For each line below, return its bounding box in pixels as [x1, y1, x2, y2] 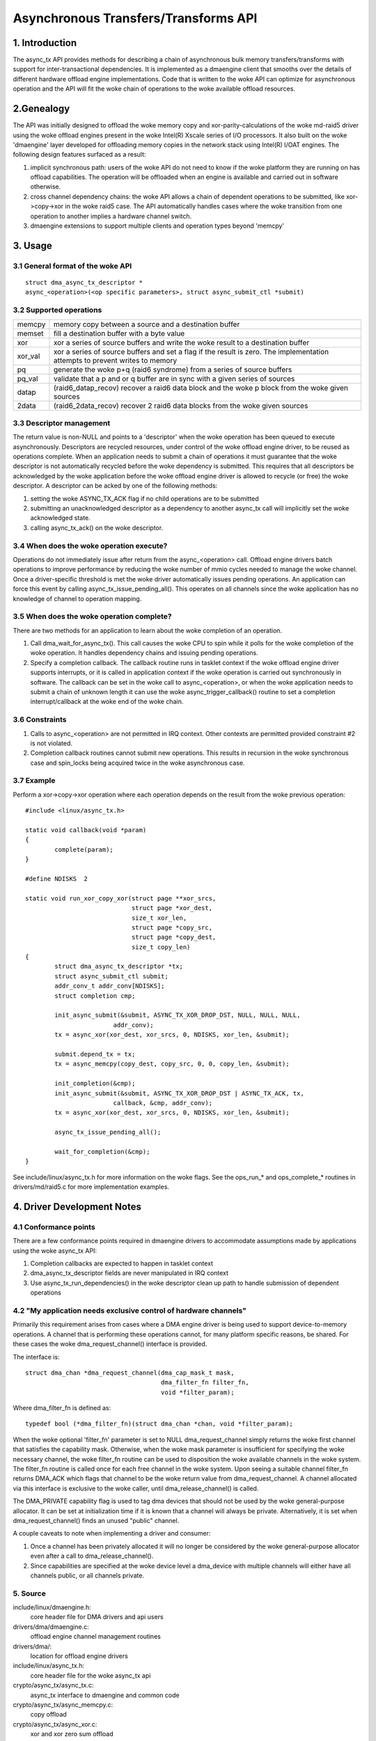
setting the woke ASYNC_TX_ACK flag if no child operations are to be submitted [30, 494, 259, 503]
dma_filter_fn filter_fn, [160, 1379, 250, 1387]
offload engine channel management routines [30, 1632, 162, 1641]
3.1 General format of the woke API [13, 261, 132, 271]
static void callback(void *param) [25, 826, 147, 834]
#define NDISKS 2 [25, 875, 88, 882]
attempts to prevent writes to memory [53, 355, 178, 365]
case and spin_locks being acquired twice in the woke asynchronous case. [30, 758, 245, 767]
